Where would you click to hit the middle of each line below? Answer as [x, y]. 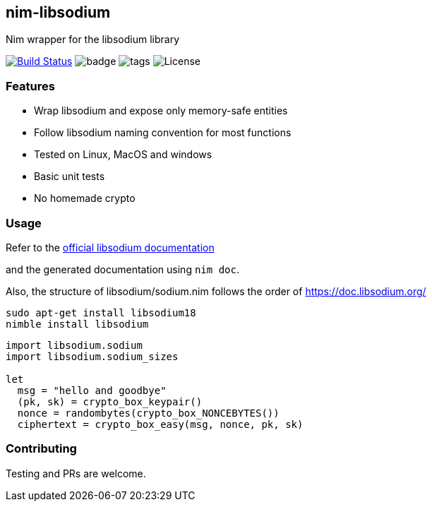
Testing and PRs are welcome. [76, 473]
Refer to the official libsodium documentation [110, 247]
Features [30, 86]
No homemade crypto [85, 198]
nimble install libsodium [77, 324]
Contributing [41, 449]
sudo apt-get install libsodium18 [101, 312]
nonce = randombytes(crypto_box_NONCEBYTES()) [148, 413]
